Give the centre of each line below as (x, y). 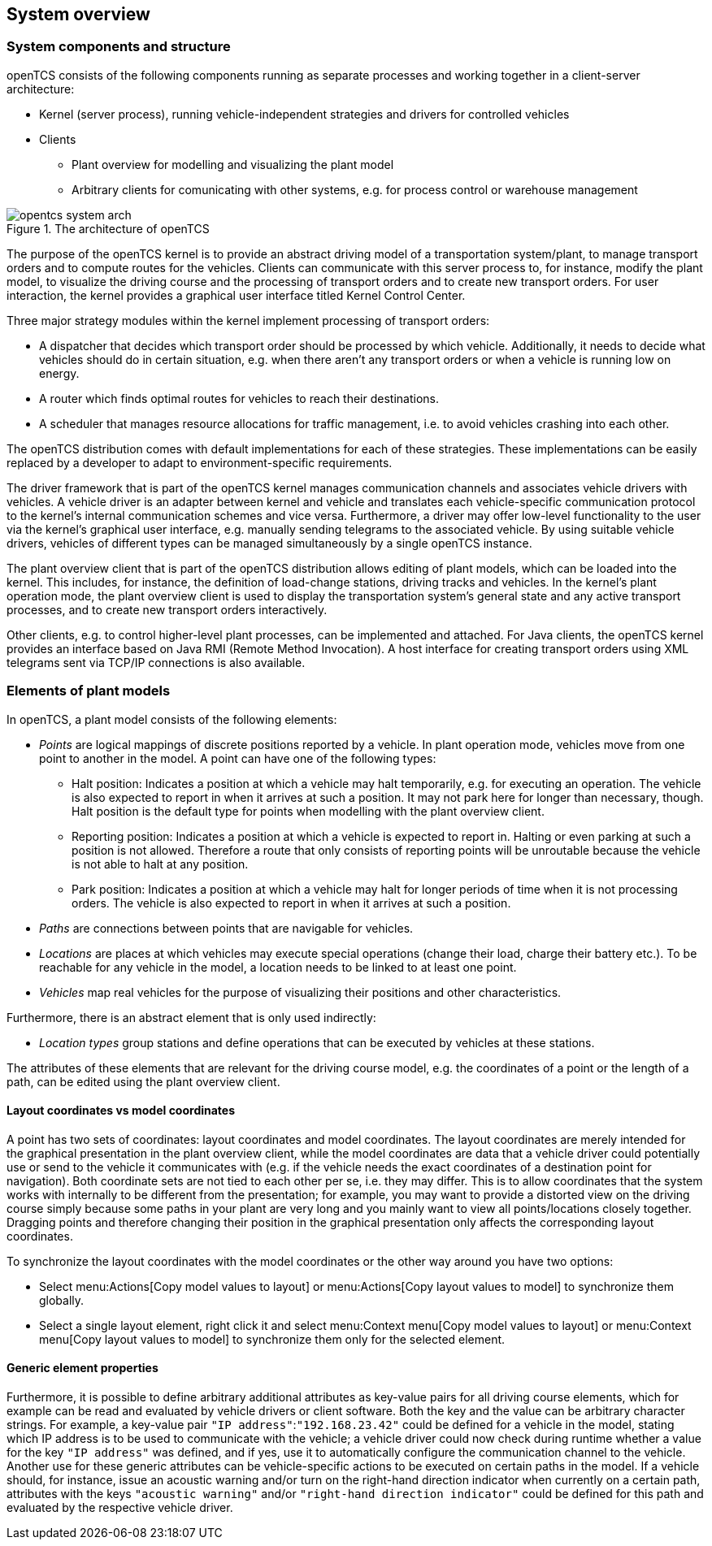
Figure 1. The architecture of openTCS (108, 228)
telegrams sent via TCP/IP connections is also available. (156, 662)
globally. (62, 1300)
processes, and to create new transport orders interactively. (167, 609)
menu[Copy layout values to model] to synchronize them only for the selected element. (272, 1339)
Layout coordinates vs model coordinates (121, 1111)
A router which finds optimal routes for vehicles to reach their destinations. (239, 398)
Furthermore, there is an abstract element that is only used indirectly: (191, 1017)
